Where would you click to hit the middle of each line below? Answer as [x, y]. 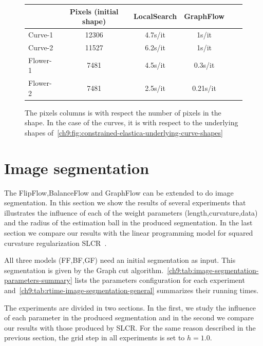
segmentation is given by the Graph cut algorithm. [84, 270]
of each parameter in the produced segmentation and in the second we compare [129, 318]
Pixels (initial [94, 11]
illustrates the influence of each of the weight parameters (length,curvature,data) [131, 212]
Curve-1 [41, 34]
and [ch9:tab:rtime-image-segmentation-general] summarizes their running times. [131, 290]
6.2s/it [155, 47]
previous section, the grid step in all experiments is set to [95, 338]
